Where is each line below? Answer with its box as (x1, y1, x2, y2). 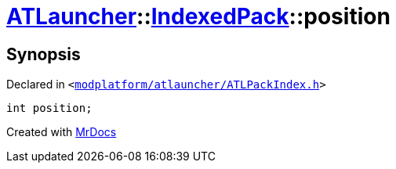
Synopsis (6, 44, 81, 64)
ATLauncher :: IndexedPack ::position (6, 3, 391, 30)
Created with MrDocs (6, 125, 117, 139)
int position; (6, 102, 93, 115)
